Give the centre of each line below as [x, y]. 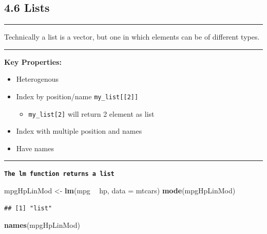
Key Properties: [33, 61]
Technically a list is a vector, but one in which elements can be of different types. [132, 37]
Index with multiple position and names [79, 131]
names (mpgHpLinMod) [42, 225]
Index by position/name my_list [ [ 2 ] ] [77, 96]
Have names [35, 148]
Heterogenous [37, 79]
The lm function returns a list [59, 174]
